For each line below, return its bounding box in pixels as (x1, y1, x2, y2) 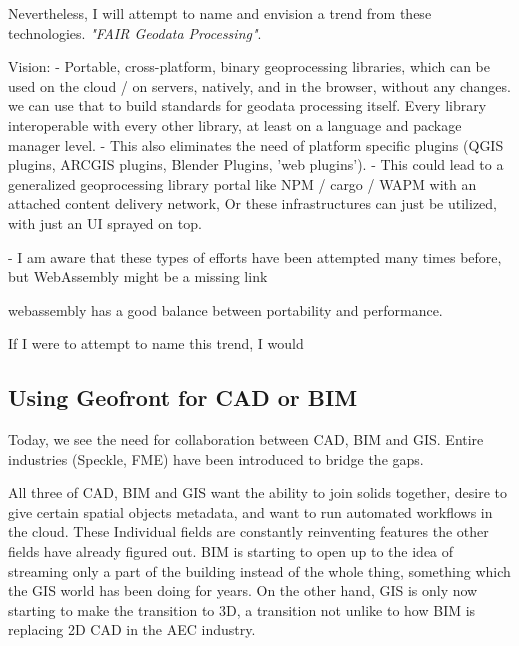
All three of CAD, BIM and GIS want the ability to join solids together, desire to (8, 482, 508, 503)
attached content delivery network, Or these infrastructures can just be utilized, (8, 193, 497, 214)
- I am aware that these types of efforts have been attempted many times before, (8, 246, 502, 267)
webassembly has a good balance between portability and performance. (8, 299, 443, 320)
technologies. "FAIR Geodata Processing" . (8, 22, 262, 43)
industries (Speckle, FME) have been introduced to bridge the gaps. (8, 448, 424, 469)
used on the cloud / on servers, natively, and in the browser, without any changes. (8, 75, 511, 96)
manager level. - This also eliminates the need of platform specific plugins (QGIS (8, 134, 504, 155)
